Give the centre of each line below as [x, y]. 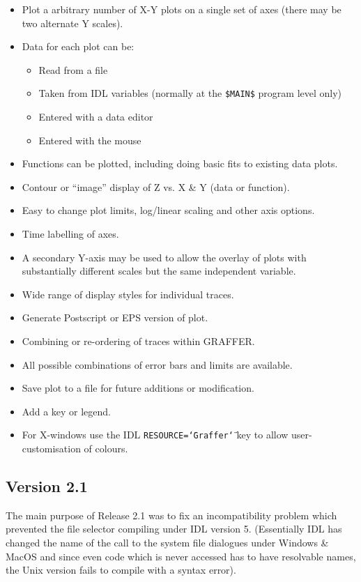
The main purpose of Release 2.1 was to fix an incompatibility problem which [171, 515]
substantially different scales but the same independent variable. [159, 271]
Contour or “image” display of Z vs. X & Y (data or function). [156, 186]
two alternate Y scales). [72, 23]
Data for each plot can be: [78, 46]
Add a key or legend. [67, 411]
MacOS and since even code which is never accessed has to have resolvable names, [181, 556]
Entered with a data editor [96, 117]
